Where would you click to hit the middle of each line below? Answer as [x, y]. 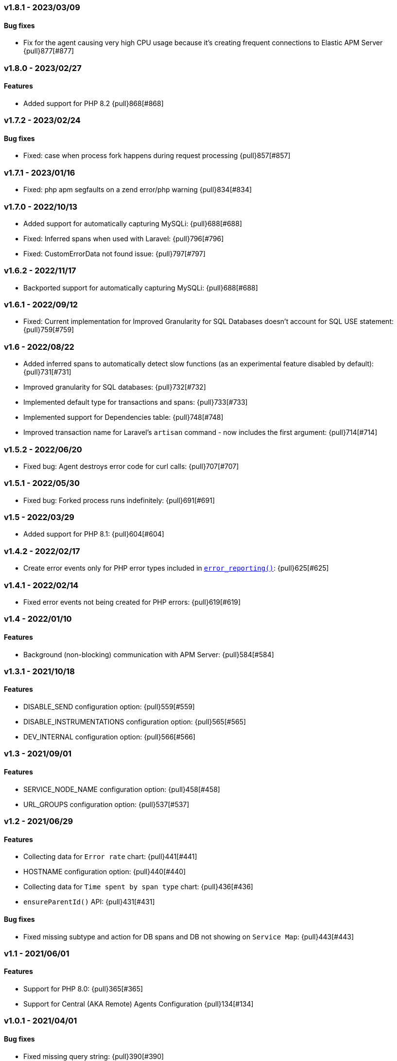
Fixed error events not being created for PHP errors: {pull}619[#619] [132, 602]
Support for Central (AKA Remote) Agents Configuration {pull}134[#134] [138, 1004]
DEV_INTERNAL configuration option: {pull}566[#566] [110, 737]
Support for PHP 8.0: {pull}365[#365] [83, 989]
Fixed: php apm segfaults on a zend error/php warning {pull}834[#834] [138, 190]
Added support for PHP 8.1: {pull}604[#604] [94, 534]
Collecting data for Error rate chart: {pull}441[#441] [110, 857]
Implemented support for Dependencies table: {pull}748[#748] [123, 417]
